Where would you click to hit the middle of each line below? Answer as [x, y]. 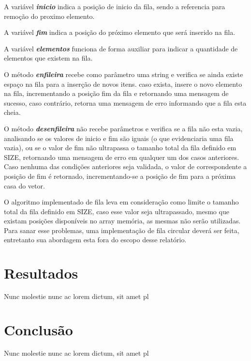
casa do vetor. [24, 185]
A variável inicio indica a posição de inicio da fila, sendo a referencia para [115, 6]
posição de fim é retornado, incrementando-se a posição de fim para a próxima [120, 176]
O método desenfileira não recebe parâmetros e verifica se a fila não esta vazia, [123, 128]
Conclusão [38, 329]
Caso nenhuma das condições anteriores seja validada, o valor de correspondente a [125, 166]
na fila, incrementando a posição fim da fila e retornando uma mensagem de [116, 93]
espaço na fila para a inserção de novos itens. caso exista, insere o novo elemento [123, 84]
